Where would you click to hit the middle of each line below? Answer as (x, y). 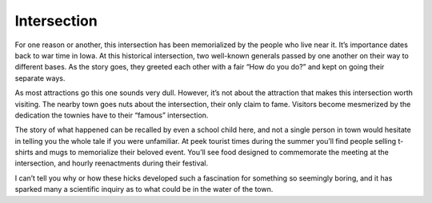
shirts (24, 153)
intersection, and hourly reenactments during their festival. (112, 163)
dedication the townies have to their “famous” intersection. (112, 115)
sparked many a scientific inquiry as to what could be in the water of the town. (144, 189)
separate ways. (40, 78)
